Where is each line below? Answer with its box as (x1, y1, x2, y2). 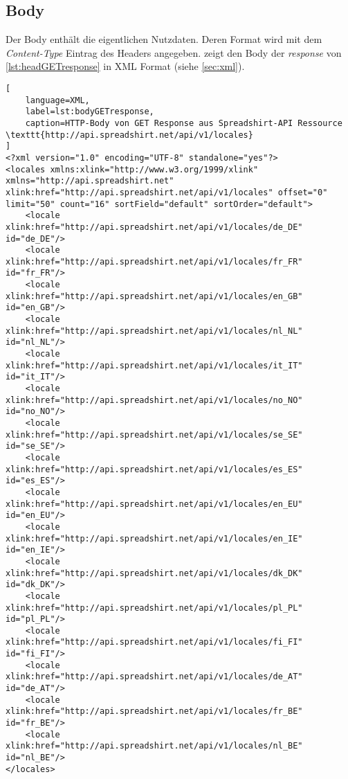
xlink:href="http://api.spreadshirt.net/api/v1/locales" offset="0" (6, 187, 328, 197)
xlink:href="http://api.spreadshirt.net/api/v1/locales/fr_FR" (6, 256, 303, 267)
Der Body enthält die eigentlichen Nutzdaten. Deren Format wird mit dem (6, 32, 322, 46)
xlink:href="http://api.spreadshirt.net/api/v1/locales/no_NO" (6, 395, 303, 405)
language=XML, (25, 95, 90, 105)
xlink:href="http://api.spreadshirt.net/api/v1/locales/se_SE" (6, 429, 303, 440)
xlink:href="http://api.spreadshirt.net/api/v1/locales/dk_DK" (6, 568, 303, 578)
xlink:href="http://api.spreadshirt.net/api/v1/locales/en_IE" (6, 533, 303, 544)
